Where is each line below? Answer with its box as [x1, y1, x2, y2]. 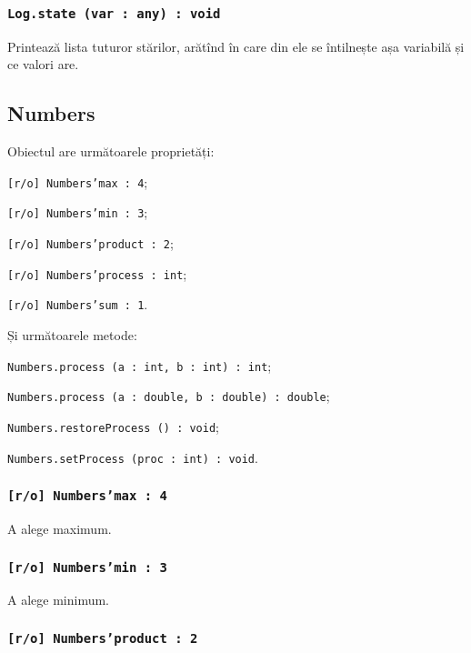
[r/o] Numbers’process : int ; [7, 264, 187, 283]
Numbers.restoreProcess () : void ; [7, 417, 219, 436]
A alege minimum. [7, 590, 109, 609]
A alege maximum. [7, 519, 112, 538]
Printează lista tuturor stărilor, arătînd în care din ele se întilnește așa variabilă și [7, 36, 465, 55]
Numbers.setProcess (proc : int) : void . [7, 447, 258, 467]
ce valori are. [7, 55, 79, 74]
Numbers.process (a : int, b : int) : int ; [7, 356, 272, 375]
